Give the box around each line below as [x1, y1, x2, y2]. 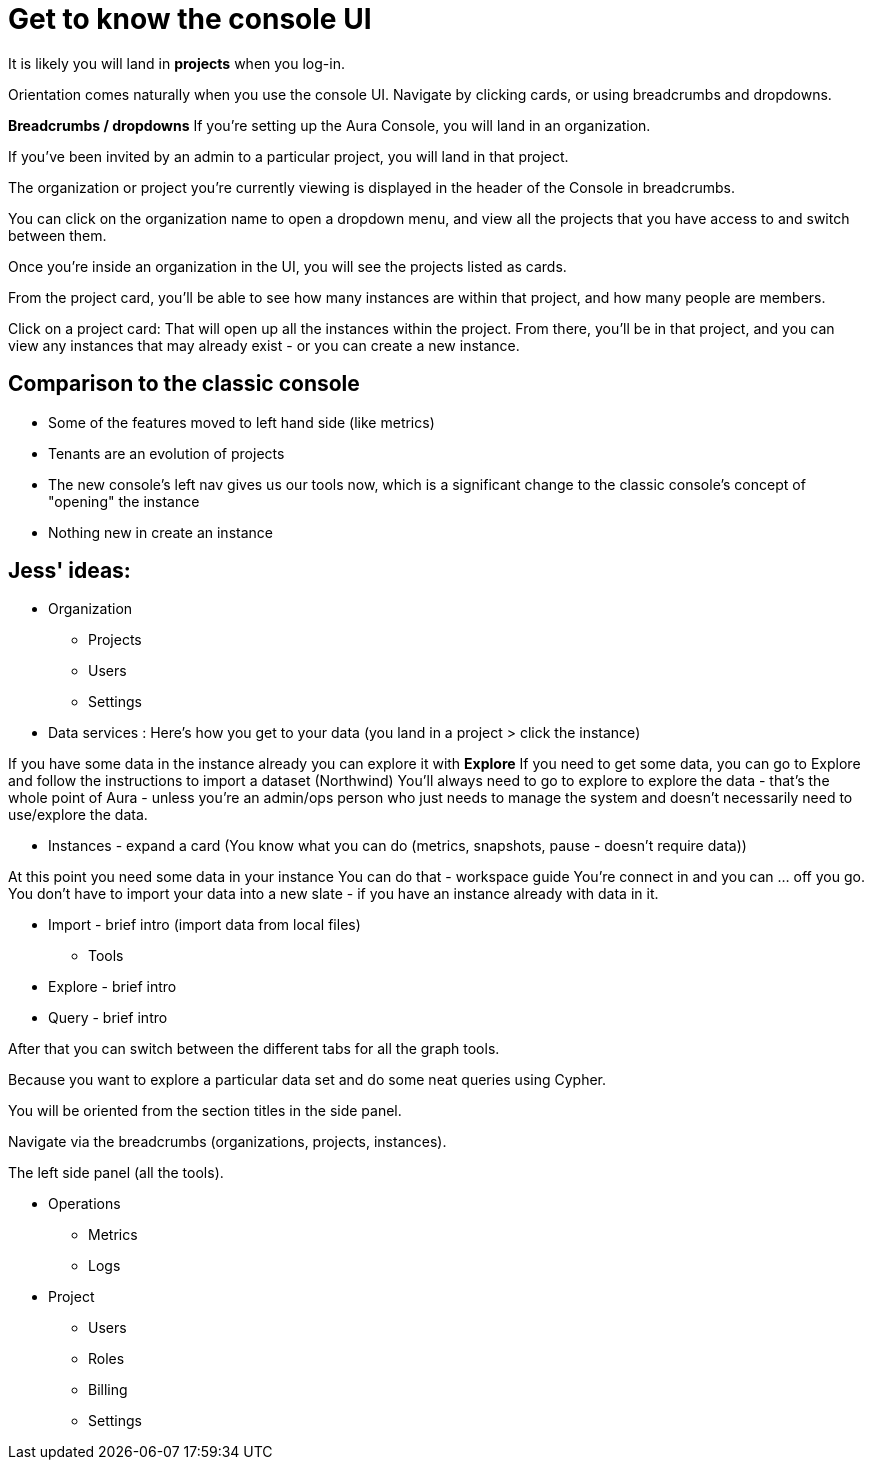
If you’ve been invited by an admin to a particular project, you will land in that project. [8, 147, 569, 165]
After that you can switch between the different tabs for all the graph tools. [8, 1040, 500, 1058]
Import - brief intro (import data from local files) [48, 916, 361, 934]
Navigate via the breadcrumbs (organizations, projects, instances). [8, 1133, 447, 1151]
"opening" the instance [48, 492, 200, 510]
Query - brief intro [48, 1009, 168, 1027]
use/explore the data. [8, 806, 148, 824]
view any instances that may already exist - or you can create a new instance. [8, 336, 520, 354]
